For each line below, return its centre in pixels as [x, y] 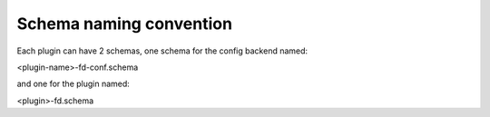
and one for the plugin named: [73, 84]
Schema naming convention [125, 24]
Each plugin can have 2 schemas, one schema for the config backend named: [162, 51]
